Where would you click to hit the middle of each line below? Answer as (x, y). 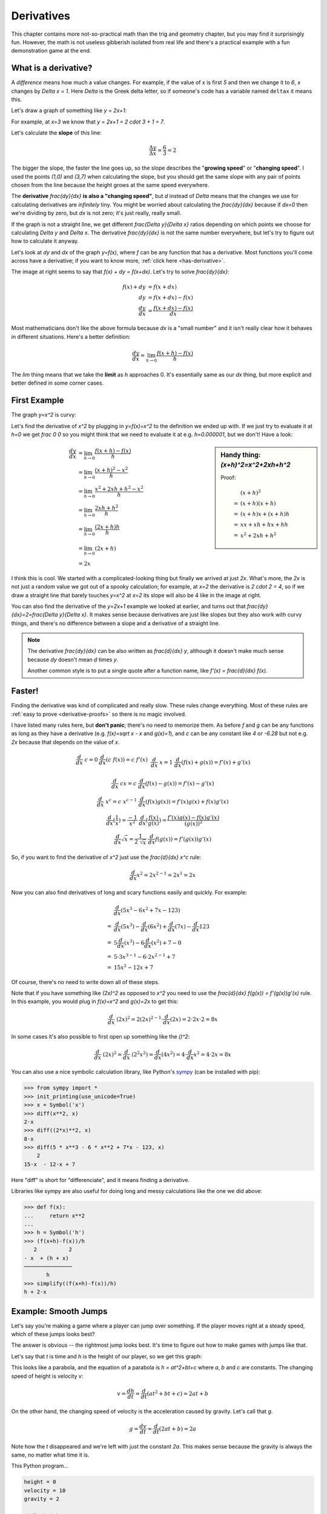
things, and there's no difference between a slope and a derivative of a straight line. (116, 623)
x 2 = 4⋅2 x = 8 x (212, 1054)
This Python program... (40, 1466)
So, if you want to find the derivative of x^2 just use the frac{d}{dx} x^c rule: (106, 858)
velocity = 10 (45, 1490)
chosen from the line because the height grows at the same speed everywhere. (110, 185)
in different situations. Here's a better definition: (71, 337)
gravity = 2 (42, 1499)
